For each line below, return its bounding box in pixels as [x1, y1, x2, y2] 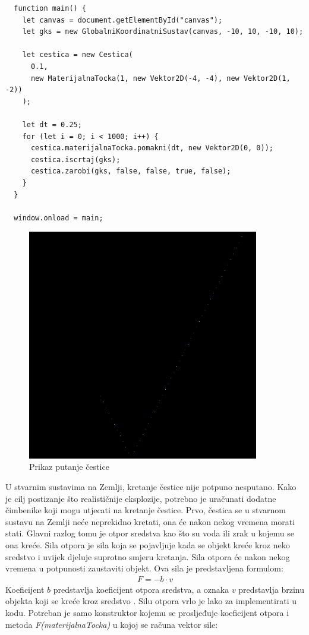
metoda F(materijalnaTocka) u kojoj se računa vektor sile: [5, 618, 218, 630]
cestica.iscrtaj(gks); [30, 155, 121, 164]
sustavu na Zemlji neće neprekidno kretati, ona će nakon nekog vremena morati [5, 515, 295, 527]
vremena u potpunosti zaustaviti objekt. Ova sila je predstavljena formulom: [5, 562, 283, 574]
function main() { [14, 4, 87, 12]
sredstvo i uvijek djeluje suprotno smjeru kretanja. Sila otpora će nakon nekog [5, 550, 290, 563]
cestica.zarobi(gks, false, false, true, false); [30, 167, 231, 176]
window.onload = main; [14, 213, 103, 222]
